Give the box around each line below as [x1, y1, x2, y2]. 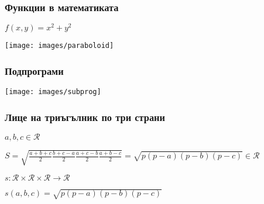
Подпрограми [5, 63, 64, 78]
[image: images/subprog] [5, 88, 101, 96]
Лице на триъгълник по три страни [5, 109, 165, 124]
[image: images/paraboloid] [5, 42, 114, 50]
